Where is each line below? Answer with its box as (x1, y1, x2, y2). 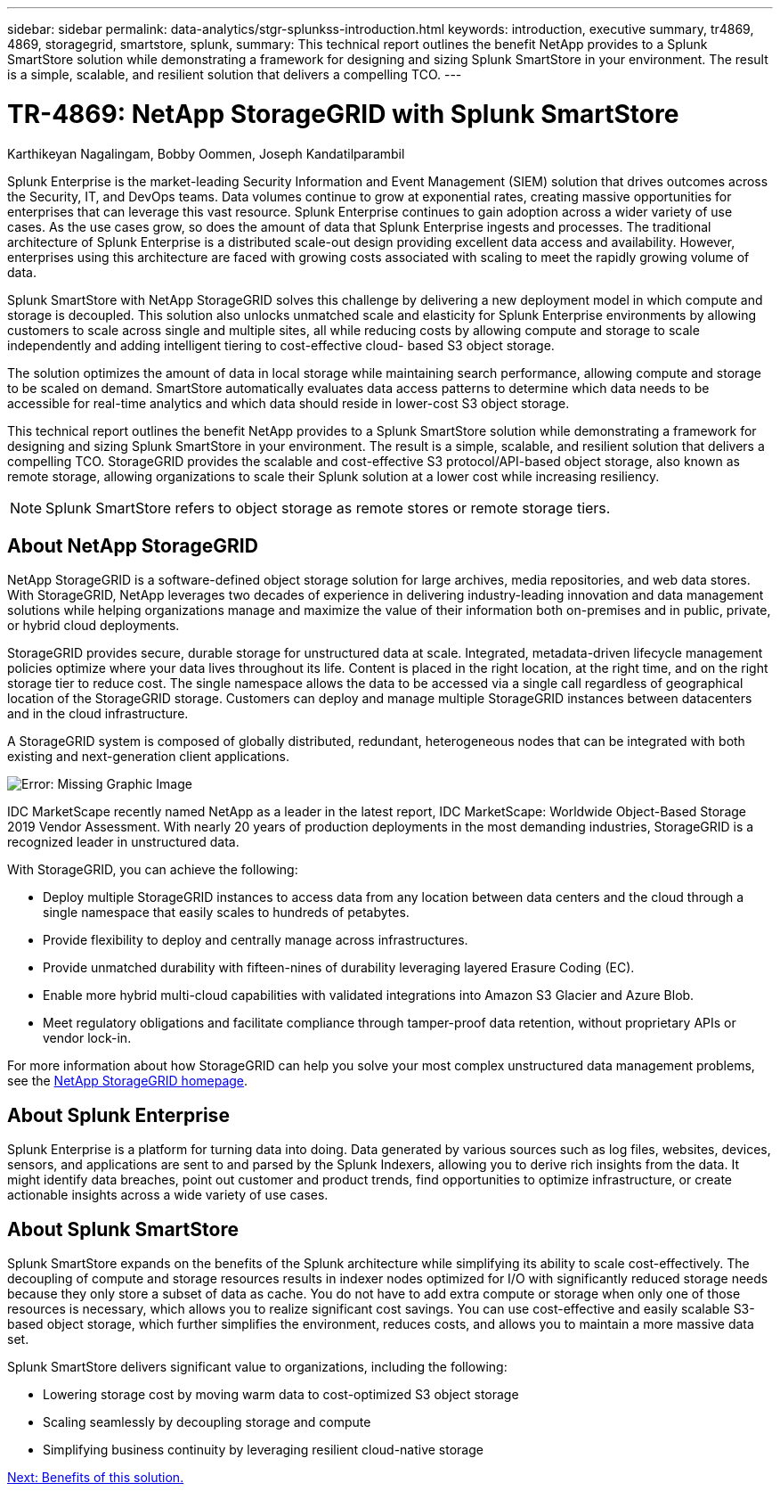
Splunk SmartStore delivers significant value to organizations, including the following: (7, 1359, 508, 1375)
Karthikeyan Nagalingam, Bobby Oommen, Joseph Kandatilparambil (7, 145, 405, 161)
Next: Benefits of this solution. (7, 1470, 184, 1486)
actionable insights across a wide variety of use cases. (7, 1187, 329, 1203)
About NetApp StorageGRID (7, 534, 258, 557)
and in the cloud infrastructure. (7, 706, 189, 722)
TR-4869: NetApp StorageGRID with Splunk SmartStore (7, 98, 679, 129)
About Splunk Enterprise (7, 1103, 230, 1126)
